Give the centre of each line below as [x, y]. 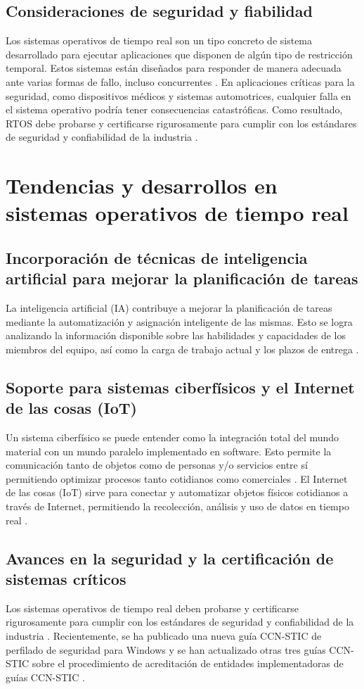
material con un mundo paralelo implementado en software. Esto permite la [169, 451]
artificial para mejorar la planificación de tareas [182, 278]
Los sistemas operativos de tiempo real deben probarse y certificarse [152, 608]
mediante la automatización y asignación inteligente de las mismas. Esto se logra [179, 321]
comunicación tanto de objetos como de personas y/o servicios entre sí [157, 465]
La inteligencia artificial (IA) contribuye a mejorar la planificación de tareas [169, 308]
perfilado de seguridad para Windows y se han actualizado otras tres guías [166, 649]
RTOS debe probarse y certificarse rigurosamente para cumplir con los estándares [181, 123]
